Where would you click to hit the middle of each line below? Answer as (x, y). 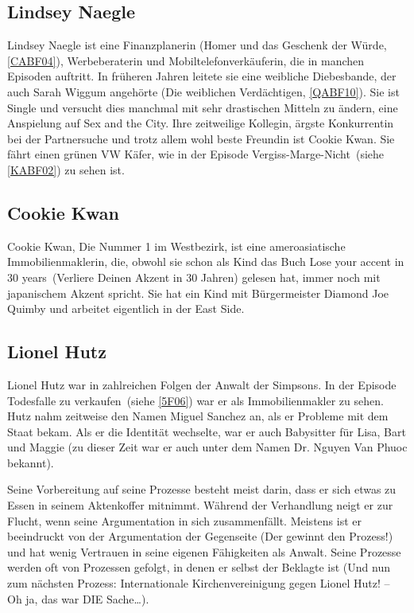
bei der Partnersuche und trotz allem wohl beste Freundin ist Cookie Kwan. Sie (201, 138)
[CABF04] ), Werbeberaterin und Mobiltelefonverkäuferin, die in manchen (186, 60)
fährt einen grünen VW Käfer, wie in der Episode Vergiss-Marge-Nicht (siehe (196, 154)
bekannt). (31, 462)
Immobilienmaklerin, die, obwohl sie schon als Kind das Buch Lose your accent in (206, 262)
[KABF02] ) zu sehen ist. (66, 169)
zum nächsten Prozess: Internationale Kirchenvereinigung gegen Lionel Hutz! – (199, 583)
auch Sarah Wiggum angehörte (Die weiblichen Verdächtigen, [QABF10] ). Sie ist (203, 91)
